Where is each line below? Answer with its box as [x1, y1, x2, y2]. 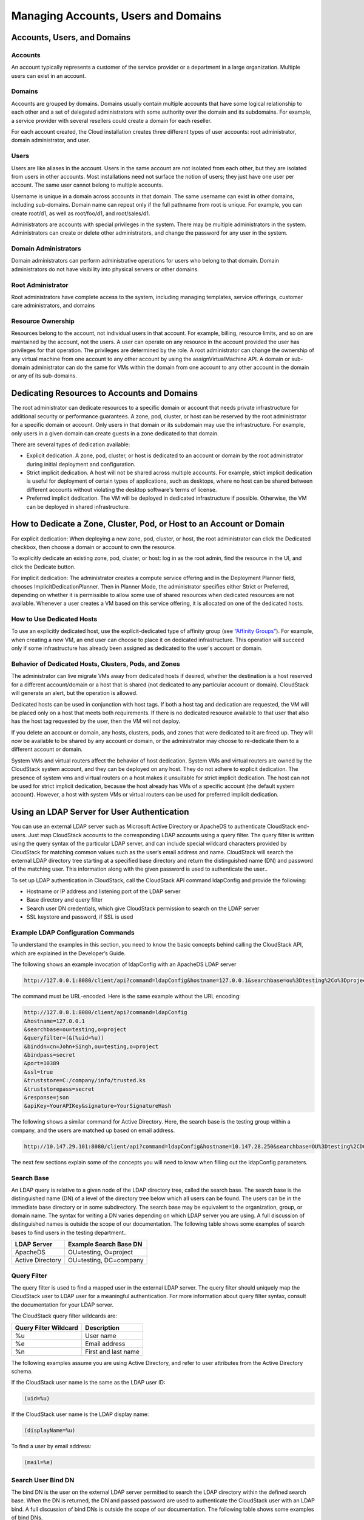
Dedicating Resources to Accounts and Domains [11, 388, 198, 398]
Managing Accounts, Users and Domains [11, 9, 221, 22]
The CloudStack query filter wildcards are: [11, 1312, 118, 1319]
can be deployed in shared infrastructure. [26, 503, 130, 510]
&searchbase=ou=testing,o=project [24, 1026, 127, 1033]
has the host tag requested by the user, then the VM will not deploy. [11, 717, 181, 725]
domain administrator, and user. [11, 137, 90, 144]
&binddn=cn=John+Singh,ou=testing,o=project [24, 1043, 159, 1050]
